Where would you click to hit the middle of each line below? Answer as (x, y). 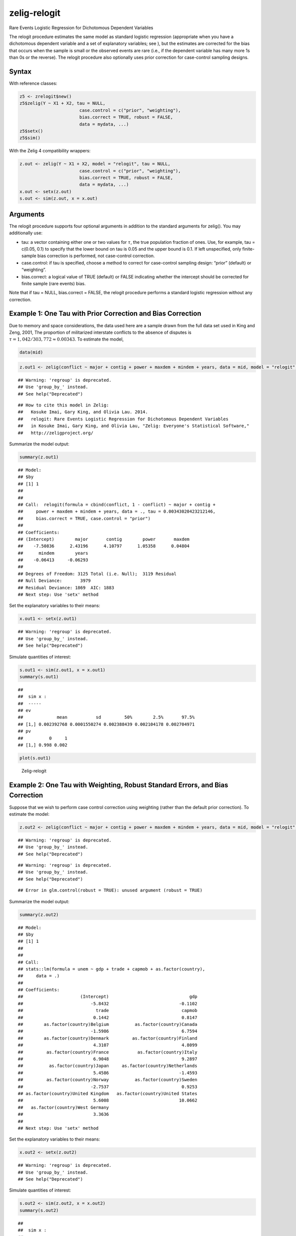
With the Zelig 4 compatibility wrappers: (50, 151)
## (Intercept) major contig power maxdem (104, 539)
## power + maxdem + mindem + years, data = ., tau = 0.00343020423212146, (117, 511)
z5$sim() (30, 138)
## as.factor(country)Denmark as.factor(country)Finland (108, 1038)
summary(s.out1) (39, 677)
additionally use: (26, 233)
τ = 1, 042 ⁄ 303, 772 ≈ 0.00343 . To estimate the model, (66, 339)
